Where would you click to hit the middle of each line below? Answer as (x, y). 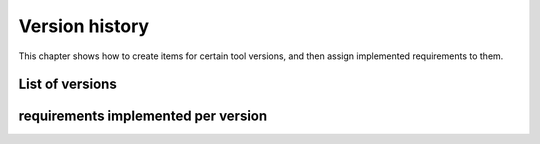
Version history (84, 26)
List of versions (67, 84)
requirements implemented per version (143, 116)
